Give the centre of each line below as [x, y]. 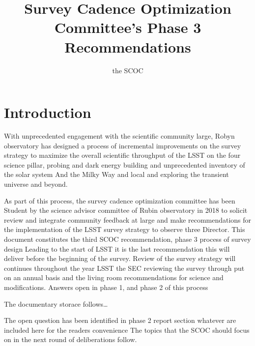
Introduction [48, 112]
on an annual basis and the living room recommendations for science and [114, 277]
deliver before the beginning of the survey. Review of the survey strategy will [120, 258]
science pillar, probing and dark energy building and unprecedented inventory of [125, 164]
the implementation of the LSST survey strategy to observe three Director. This [125, 229]
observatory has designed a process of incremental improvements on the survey [123, 145]
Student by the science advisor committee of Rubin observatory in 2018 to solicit [126, 210]
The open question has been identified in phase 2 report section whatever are [120, 320]
